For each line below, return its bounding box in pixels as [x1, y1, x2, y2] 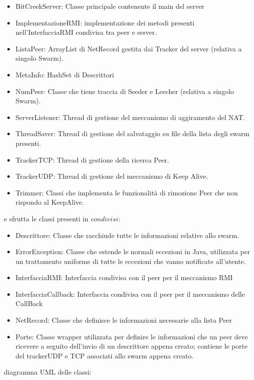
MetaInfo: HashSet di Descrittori [15, 69, 114, 79]
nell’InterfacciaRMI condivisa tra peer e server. [15, 27, 157, 37]
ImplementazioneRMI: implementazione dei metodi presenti [15, 17, 195, 27]
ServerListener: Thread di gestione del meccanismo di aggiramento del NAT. [15, 112, 245, 122]
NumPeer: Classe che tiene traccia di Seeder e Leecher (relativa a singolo [15, 86, 234, 96]
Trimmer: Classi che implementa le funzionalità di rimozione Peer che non [15, 187, 238, 197]
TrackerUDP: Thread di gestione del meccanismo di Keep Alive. [15, 171, 208, 181]
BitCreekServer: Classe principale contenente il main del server [15, 1, 204, 11]
